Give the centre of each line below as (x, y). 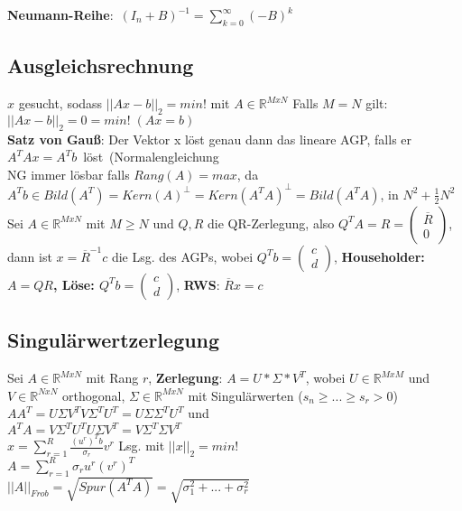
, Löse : (74, 284)
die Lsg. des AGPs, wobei (182, 256)
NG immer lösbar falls (69, 174)
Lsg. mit (142, 446)
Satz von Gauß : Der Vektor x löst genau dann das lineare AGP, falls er (210, 139)
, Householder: (379, 256)
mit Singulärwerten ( (245, 395)
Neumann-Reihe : (60, 14)
